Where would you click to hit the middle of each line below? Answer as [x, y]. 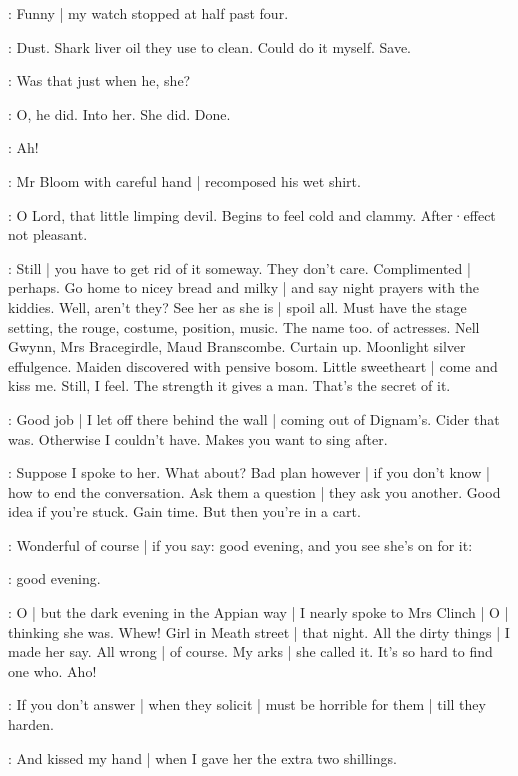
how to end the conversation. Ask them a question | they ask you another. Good [254, 491]
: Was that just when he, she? [99, 80]
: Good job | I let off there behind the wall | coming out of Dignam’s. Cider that [254, 418]
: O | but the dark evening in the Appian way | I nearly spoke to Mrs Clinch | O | [258, 612]
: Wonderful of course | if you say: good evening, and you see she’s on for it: [240, 544]
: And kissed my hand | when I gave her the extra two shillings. [202, 757]
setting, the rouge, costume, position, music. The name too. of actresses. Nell [244, 326]
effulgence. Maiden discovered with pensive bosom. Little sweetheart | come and [253, 365]
